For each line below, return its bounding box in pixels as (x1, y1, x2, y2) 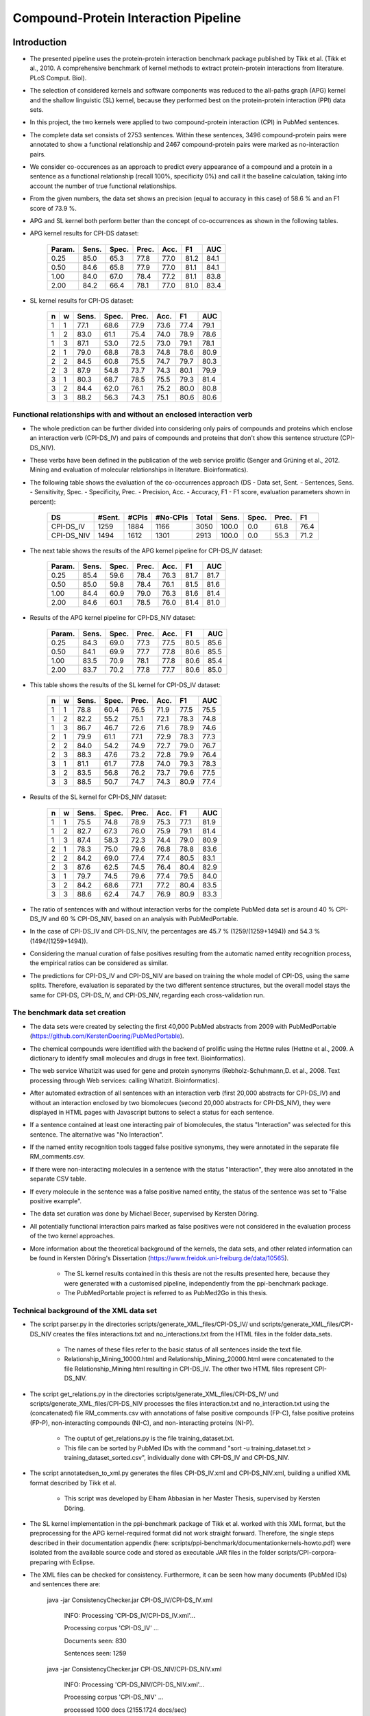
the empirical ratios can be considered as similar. (29, 959, 169, 967)
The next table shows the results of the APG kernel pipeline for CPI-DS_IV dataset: (29, 546, 263, 555)
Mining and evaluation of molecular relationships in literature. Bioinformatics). (29, 465, 249, 474)
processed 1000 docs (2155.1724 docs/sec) (64, 1706, 187, 1714)
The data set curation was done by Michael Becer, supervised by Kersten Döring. (29, 1209, 259, 1218)
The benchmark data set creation (12, 1008, 126, 1017)
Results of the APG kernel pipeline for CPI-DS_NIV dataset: (29, 614, 196, 622)
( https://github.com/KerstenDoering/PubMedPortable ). (29, 1032, 184, 1040)
